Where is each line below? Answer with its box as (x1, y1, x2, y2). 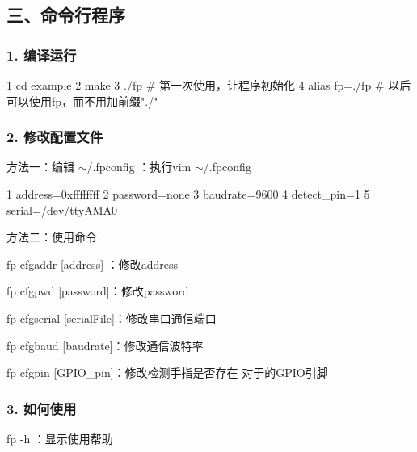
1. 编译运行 (6, 44, 77, 65)
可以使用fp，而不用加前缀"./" (6, 92, 158, 109)
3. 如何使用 (6, 398, 77, 418)
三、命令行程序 (6, 2, 125, 27)
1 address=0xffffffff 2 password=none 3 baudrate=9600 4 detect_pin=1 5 (6, 186, 370, 202)
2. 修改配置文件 (6, 127, 103, 147)
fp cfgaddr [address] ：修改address (6, 255, 179, 272)
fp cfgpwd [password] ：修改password (6, 282, 189, 299)
